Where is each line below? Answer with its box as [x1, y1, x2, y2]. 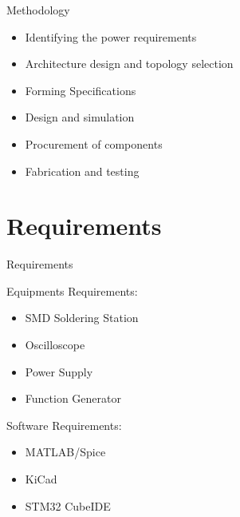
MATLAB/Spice [25, 443, 106, 460]
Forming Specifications [25, 82, 136, 98]
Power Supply [25, 363, 93, 380]
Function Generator [25, 390, 121, 407]
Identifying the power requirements [25, 28, 197, 45]
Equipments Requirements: [6, 282, 138, 299]
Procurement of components [25, 135, 163, 152]
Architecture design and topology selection [25, 55, 234, 72]
